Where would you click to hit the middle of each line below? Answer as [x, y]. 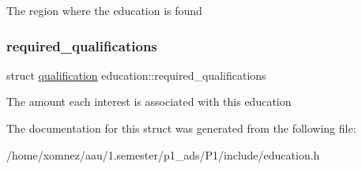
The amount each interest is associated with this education [149, 101]
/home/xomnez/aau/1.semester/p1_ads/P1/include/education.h [163, 154]
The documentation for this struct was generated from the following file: [181, 128]
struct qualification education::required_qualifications [136, 75]
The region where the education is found [104, 10]
